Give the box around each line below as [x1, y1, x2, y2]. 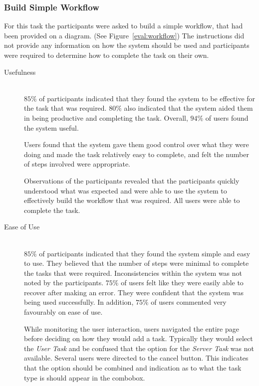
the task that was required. [24, 103, 107, 113]
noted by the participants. [24, 277, 104, 288]
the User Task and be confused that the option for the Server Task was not [24, 343, 254, 353]
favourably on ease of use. [24, 307, 103, 317]
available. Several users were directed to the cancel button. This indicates [24, 353, 249, 363]
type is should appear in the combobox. [24, 372, 145, 383]
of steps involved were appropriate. [24, 159, 130, 169]
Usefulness [4, 66, 36, 77]
